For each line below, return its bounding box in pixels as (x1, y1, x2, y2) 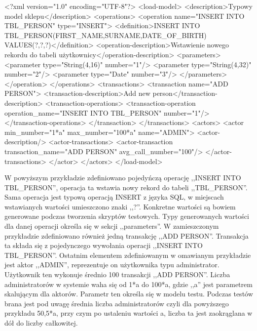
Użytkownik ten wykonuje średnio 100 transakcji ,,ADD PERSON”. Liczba (4, 269, 230, 280)
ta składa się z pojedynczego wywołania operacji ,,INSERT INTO (4, 240, 203, 250)
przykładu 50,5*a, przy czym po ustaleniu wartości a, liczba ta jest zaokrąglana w (4, 308, 253, 318)
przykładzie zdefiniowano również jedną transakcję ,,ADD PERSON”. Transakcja (4, 230, 249, 241)
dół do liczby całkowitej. (4, 318, 78, 328)
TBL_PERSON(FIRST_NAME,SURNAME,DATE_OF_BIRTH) (4, 30, 207, 40)
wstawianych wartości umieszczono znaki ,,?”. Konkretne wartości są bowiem (4, 201, 236, 211)
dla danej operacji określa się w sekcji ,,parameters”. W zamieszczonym (4, 221, 219, 231)
